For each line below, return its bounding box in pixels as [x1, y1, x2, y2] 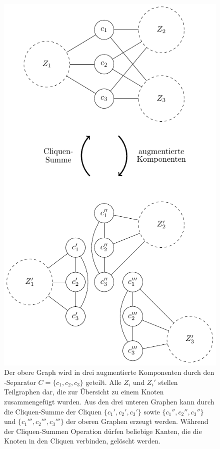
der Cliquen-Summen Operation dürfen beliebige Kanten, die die [4, 425, 202, 436]
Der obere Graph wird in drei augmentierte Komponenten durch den [4, 367, 214, 377]
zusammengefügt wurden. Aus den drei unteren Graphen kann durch [4, 396, 214, 407]
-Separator [4, 376, 36, 387]
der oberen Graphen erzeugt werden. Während [66, 416, 208, 426]
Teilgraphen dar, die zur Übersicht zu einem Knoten [4, 386, 164, 397]
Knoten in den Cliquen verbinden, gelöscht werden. [4, 435, 160, 446]
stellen [158, 376, 178, 387]
